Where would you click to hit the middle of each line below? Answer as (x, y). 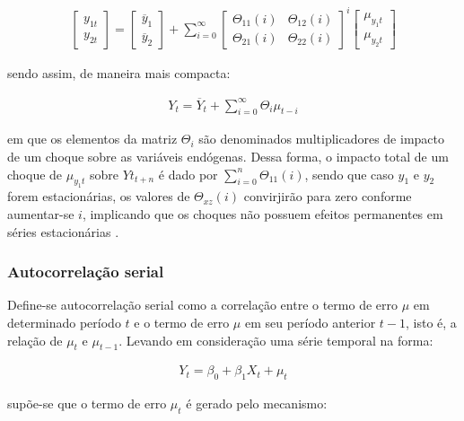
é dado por (188, 174)
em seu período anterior (310, 322)
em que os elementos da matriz (92, 139)
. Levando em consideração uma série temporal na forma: (276, 340)
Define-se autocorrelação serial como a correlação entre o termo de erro (203, 305)
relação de (35, 340)
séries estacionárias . (63, 231)
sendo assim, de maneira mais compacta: (119, 72)
